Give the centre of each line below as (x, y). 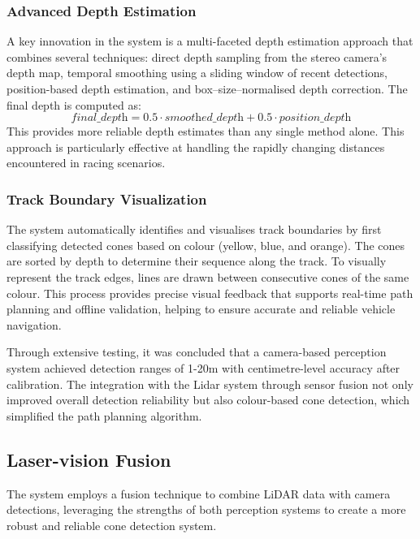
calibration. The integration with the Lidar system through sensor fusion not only (210, 384)
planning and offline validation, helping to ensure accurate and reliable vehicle (201, 309)
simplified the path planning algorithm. (104, 415)
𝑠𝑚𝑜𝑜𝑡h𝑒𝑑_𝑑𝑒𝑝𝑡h (204, 118)
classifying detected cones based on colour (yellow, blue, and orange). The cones (206, 245)
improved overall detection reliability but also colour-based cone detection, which (208, 400)
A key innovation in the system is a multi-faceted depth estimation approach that (210, 41)
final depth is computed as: (74, 104)
